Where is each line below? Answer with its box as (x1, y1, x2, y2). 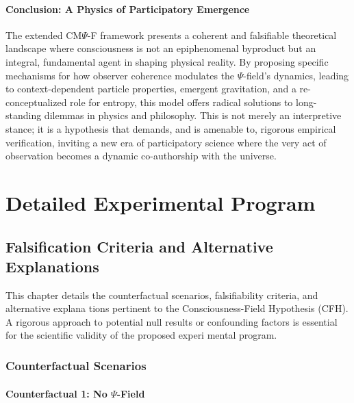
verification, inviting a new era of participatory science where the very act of (5, 135, 327, 149)
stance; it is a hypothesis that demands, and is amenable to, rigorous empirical (5, 121, 336, 135)
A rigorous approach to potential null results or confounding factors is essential (5, 314, 338, 328)
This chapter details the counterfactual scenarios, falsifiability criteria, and (5, 287, 318, 302)
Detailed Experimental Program (5, 188, 316, 216)
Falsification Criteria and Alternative (5, 235, 273, 257)
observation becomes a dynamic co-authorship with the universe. (5, 148, 277, 163)
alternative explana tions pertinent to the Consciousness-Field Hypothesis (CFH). (5, 301, 349, 315)
